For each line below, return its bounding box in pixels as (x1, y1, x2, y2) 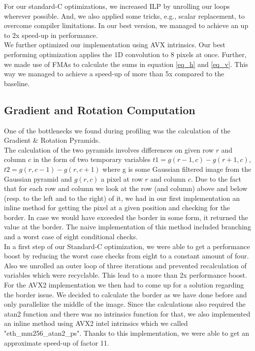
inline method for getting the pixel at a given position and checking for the (4, 202, 230, 213)
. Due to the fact (191, 173, 241, 184)
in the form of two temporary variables (33, 154, 151, 164)
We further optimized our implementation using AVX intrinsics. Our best (4, 39, 225, 50)
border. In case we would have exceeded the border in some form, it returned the (4, 212, 248, 222)
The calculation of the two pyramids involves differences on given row (4, 144, 214, 155)
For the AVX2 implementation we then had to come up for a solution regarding (4, 280, 244, 290)
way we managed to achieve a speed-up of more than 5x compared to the (4, 68, 224, 79)
